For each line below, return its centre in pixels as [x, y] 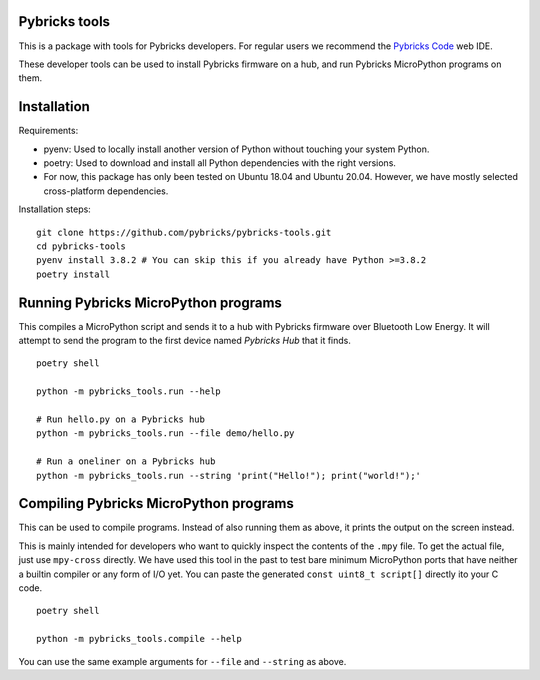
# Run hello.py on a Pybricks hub [120, 419]
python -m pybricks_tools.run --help [129, 391]
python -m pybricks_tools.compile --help [139, 639]
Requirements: [48, 131]
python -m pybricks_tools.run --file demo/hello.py [165, 433]
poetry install [73, 274]
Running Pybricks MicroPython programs [150, 302]
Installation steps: [55, 209]
